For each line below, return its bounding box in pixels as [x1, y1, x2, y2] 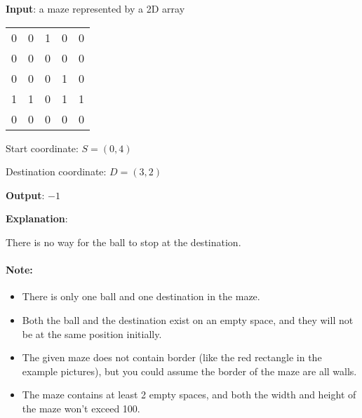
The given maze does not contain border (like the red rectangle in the [22, 350, 322, 365]
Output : [6, 187, 45, 202]
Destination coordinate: [6, 164, 107, 179]
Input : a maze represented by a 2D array [6, 1, 185, 15]
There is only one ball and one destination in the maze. [22, 289, 260, 304]
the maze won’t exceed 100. [22, 400, 140, 415]
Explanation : [6, 211, 68, 226]
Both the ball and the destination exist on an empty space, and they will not [22, 312, 354, 327]
